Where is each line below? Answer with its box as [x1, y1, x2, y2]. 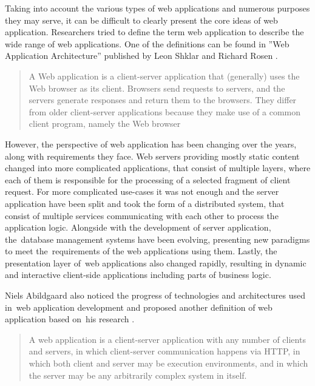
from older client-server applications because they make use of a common [29, 105, 301, 118]
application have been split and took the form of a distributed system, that [5, 197, 285, 209]
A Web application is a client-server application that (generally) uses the [29, 69, 300, 82]
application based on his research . [5, 313, 135, 325]
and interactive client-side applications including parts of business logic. [5, 268, 271, 281]
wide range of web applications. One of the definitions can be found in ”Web [5, 37, 290, 50]
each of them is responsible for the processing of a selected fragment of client [5, 173, 291, 186]
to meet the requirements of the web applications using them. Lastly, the [5, 245, 277, 257]
